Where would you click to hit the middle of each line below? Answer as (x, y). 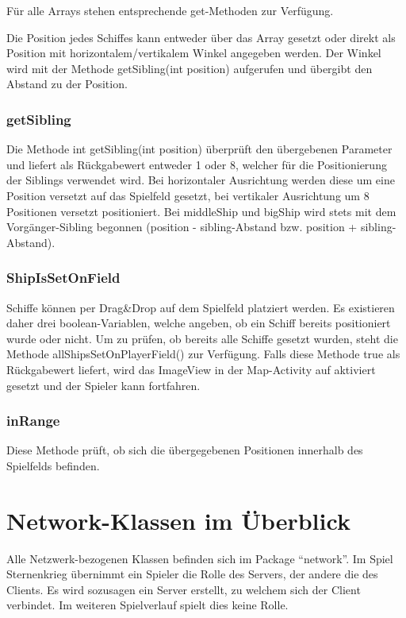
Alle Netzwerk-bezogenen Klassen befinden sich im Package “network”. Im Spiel (200, 558)
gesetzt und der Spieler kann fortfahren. (103, 385)
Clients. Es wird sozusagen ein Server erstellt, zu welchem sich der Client (184, 589)
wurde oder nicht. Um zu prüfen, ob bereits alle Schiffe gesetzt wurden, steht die (202, 338)
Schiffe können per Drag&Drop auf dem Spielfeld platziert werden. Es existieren (201, 307)
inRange (33, 421)
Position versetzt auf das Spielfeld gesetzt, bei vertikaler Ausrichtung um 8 (188, 195)
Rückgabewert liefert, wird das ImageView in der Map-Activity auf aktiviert (191, 369)
